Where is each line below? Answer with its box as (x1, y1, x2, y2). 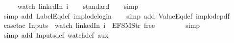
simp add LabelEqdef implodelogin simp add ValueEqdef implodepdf (3, 10, 230, 21)
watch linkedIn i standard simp (17, 1, 139, 11)
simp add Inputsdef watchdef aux (3, 29, 109, 40)
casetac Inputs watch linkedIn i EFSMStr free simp (3, 20, 200, 30)
